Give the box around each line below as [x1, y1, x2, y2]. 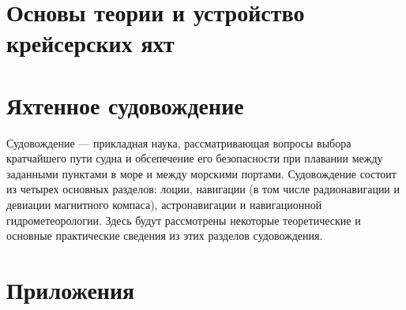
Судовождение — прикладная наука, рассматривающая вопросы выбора [6, 134, 351, 151]
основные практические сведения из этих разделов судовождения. [6, 227, 323, 244]
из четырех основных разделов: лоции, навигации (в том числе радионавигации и [6, 181, 400, 197]
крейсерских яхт [6, 27, 175, 59]
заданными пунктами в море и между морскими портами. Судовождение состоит [6, 165, 397, 181]
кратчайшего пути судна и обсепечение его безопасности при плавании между [6, 150, 383, 166]
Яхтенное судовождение [6, 88, 244, 121]
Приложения [6, 274, 135, 306]
